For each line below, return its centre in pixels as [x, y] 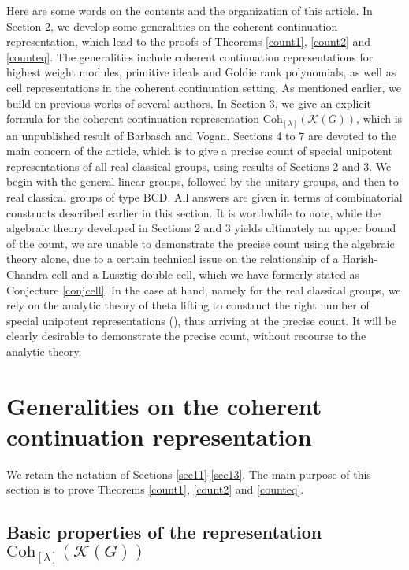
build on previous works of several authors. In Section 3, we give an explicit [189, 103]
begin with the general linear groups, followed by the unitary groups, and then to [203, 181]
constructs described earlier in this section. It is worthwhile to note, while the [194, 212]
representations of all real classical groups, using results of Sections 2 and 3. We [199, 166]
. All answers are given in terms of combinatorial [285, 197]
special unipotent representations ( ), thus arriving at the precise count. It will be [201, 320]
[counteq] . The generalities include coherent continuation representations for [190, 56]
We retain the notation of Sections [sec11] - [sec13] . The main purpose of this [189, 474]
